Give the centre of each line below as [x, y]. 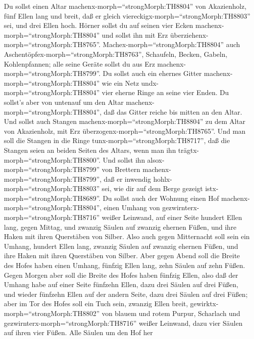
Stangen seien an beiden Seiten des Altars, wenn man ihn [90, 150]
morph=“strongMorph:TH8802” [52, 313]
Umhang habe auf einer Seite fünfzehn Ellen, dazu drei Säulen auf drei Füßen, [121, 284]
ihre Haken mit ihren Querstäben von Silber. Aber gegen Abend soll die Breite [122, 255]
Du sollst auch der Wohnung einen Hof [161, 198]
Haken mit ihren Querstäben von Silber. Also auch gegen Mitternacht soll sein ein [127, 236]
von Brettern [121, 169]
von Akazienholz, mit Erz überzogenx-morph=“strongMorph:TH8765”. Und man [125, 131]
